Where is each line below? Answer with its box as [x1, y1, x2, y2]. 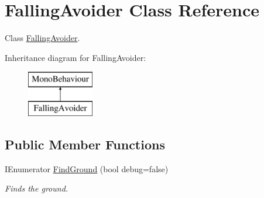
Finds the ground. [5, 182, 68, 194]
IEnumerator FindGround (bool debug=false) [5, 162, 169, 175]
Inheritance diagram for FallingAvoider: [5, 51, 146, 63]
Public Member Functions [5, 135, 165, 153]
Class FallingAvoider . [5, 32, 80, 44]
